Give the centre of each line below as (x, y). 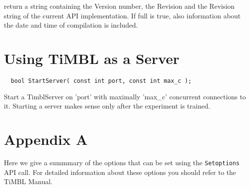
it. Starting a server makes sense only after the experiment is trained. (107, 106)
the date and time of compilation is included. (71, 25)
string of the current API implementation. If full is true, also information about (122, 15)
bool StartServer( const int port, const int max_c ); (101, 81)
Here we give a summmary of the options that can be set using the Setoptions (122, 162)
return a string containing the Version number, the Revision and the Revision (119, 6)
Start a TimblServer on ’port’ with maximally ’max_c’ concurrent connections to (125, 96)
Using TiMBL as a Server (92, 58)
